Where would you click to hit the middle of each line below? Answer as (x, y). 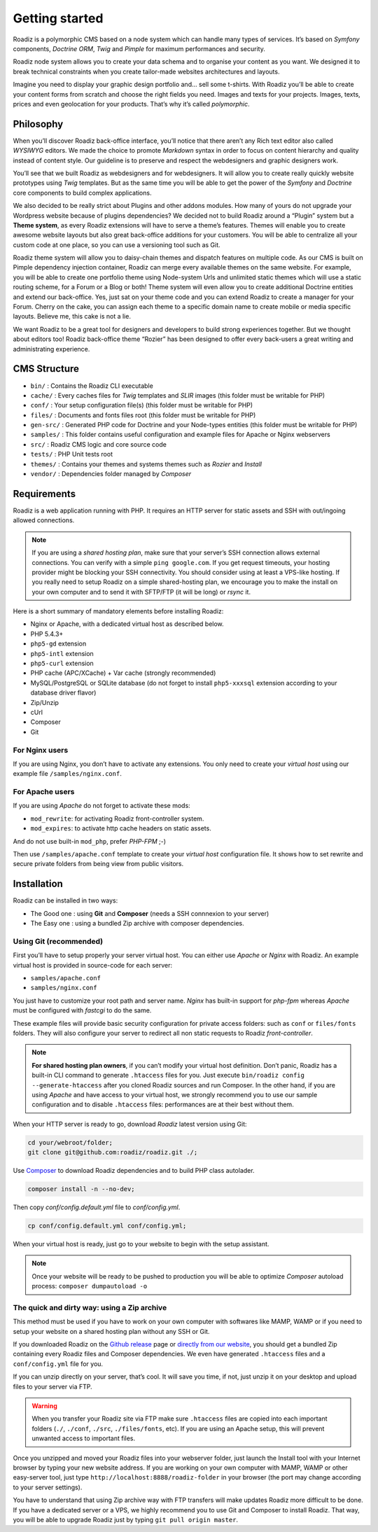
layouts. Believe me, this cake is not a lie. (72, 316)
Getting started (58, 18)
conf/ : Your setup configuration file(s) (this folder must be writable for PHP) (142, 405)
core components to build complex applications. (82, 193)
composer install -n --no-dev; (82, 1189)
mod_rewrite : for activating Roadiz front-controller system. (117, 819)
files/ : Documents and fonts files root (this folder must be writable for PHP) (143, 415)
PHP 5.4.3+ (47, 634)
